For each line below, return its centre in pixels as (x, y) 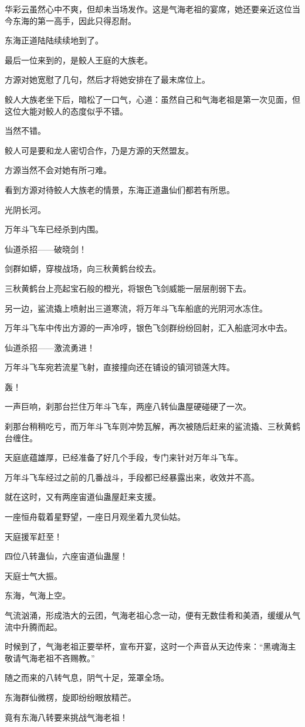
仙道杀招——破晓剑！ (46, 248)
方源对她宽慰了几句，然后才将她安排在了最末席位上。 (107, 80)
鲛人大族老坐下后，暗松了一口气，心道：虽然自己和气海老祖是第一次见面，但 (152, 99)
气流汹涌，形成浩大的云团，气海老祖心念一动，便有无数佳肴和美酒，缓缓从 (148, 615)
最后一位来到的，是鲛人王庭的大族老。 (79, 60)
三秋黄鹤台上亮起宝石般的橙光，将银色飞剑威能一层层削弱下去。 (128, 288)
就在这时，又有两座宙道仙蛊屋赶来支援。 (83, 497)
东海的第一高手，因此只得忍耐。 (74, 20)
